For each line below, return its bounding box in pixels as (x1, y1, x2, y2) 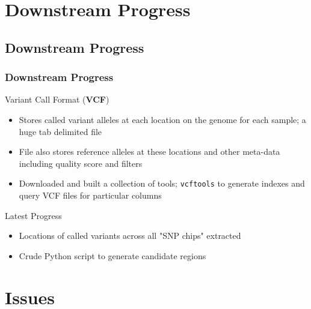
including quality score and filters (19, 157, 143, 169)
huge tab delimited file (19, 125, 102, 137)
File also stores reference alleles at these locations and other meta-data (19, 145, 280, 158)
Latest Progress (5, 209, 62, 221)
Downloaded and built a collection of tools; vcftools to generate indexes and (19, 177, 305, 190)
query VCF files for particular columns (19, 189, 162, 201)
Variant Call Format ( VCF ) (5, 93, 109, 106)
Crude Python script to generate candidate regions (19, 249, 206, 262)
